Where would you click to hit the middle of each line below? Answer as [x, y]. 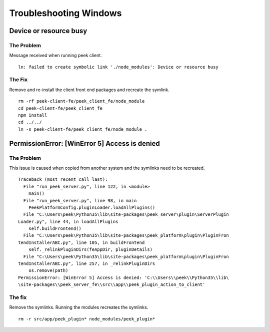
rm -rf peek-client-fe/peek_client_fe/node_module [81, 101]
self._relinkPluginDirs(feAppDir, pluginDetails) [90, 250]
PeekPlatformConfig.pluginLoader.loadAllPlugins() [92, 207]
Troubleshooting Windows [65, 13]
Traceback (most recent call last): [63, 180]
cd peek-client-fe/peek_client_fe [60, 108]
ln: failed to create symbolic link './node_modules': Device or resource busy [118, 67]
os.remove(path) [48, 271]
